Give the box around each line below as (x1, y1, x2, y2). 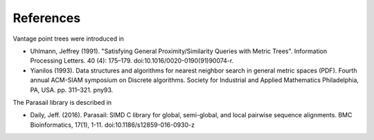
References (12, 10, 81, 26)
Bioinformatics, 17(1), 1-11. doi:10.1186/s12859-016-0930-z (30, 121, 195, 129)
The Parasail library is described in (12, 98, 112, 106)
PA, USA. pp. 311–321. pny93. (30, 86, 114, 94)
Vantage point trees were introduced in (12, 34, 125, 43)
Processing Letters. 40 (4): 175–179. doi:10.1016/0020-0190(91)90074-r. (30, 57, 234, 65)
